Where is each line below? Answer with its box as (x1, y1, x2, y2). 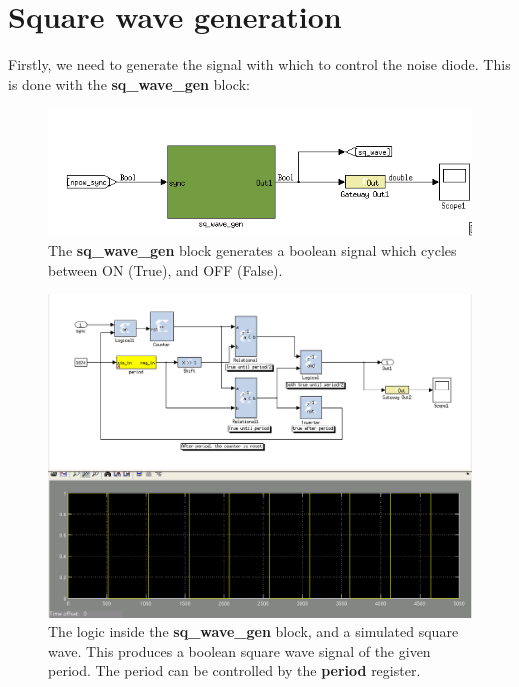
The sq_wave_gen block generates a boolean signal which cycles (48, 240, 457, 261)
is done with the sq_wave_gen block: (8, 73, 250, 94)
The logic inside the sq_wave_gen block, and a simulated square (48, 621, 459, 642)
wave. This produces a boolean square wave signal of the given (48, 640, 431, 661)
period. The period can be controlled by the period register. (48, 660, 421, 681)
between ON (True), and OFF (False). (48, 259, 283, 280)
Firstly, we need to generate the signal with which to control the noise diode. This (8, 54, 511, 75)
